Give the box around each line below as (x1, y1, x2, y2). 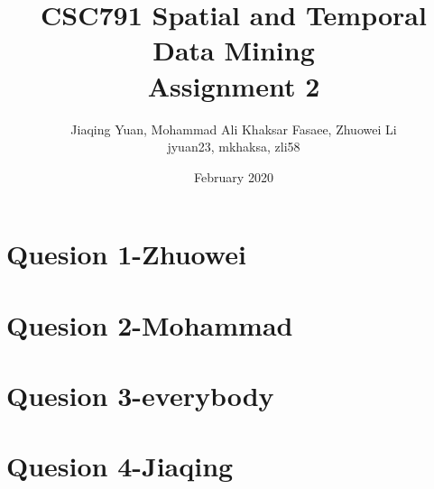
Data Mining (152, 32, 315, 69)
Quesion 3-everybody (6, 377, 274, 414)
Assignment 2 (147, 67, 320, 104)
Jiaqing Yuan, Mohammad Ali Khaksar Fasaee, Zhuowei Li (70, 119, 397, 138)
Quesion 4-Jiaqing (6, 447, 234, 484)
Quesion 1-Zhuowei (6, 235, 246, 272)
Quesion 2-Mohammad (6, 306, 293, 343)
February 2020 (194, 167, 273, 186)
